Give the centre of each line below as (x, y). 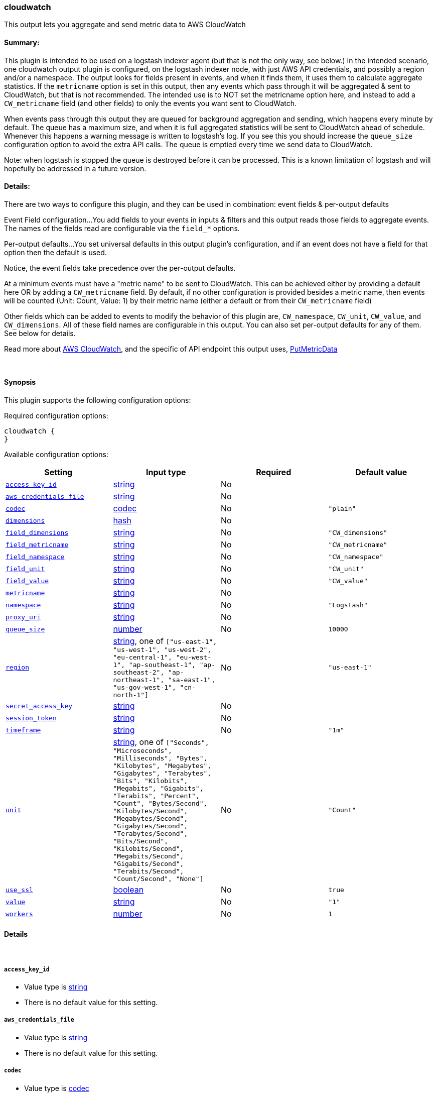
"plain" (342, 508)
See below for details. (40, 333)
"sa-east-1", (192, 680)
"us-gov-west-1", (144, 688)
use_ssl (19, 890)
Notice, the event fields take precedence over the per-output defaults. (120, 268)
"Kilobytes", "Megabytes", (162, 766)
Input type (166, 472)
